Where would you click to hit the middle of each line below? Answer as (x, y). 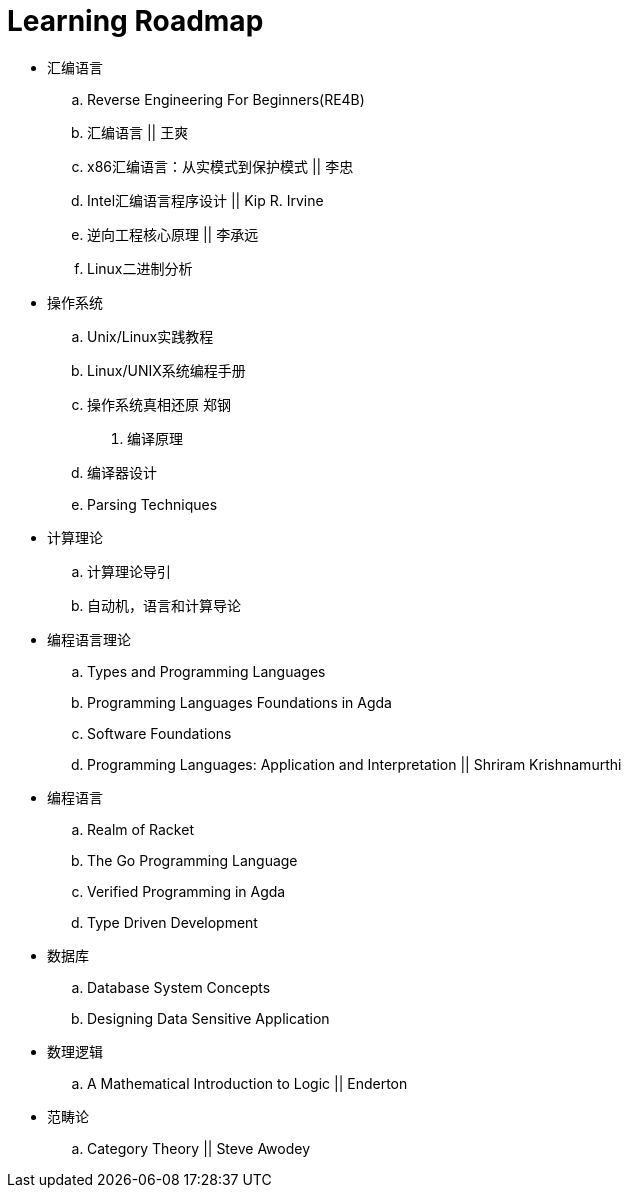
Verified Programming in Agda (186, 891)
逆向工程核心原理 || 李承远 (173, 234)
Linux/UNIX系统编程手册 (166, 370)
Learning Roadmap (135, 21)
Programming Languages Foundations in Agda (239, 702)
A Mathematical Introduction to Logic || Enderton (247, 1083)
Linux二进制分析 (140, 268)
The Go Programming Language (192, 860)
